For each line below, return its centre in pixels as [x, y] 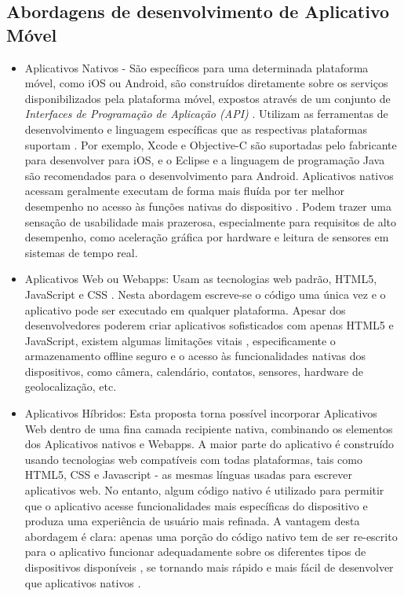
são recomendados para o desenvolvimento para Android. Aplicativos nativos [209, 175]
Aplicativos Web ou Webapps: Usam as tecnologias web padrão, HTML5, [201, 279]
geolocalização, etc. [71, 386]
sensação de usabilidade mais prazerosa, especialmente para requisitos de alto [211, 221]
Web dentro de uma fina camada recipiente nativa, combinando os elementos [209, 428]
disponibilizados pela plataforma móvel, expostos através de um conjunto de [207, 98]
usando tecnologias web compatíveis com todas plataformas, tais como [193, 459]
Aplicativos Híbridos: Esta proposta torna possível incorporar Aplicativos [201, 413]
